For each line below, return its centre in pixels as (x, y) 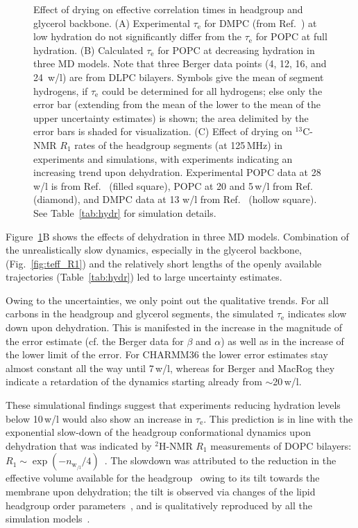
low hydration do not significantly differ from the (138, 36)
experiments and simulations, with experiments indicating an (163, 158)
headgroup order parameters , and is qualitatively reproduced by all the (159, 505)
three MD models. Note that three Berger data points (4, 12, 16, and (180, 63)
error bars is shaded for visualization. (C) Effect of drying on (163, 131)
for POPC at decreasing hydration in (236, 50)
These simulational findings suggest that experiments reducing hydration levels (173, 405)
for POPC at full (291, 36)
